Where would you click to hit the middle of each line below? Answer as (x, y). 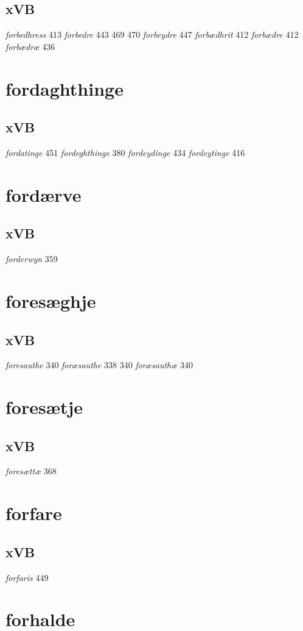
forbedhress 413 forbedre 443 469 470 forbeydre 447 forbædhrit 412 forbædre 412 (152, 34)
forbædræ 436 (30, 46)
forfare (34, 513)
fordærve (44, 194)
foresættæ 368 (31, 471)
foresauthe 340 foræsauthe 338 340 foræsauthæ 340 (99, 365)
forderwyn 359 (32, 259)
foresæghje (51, 300)
